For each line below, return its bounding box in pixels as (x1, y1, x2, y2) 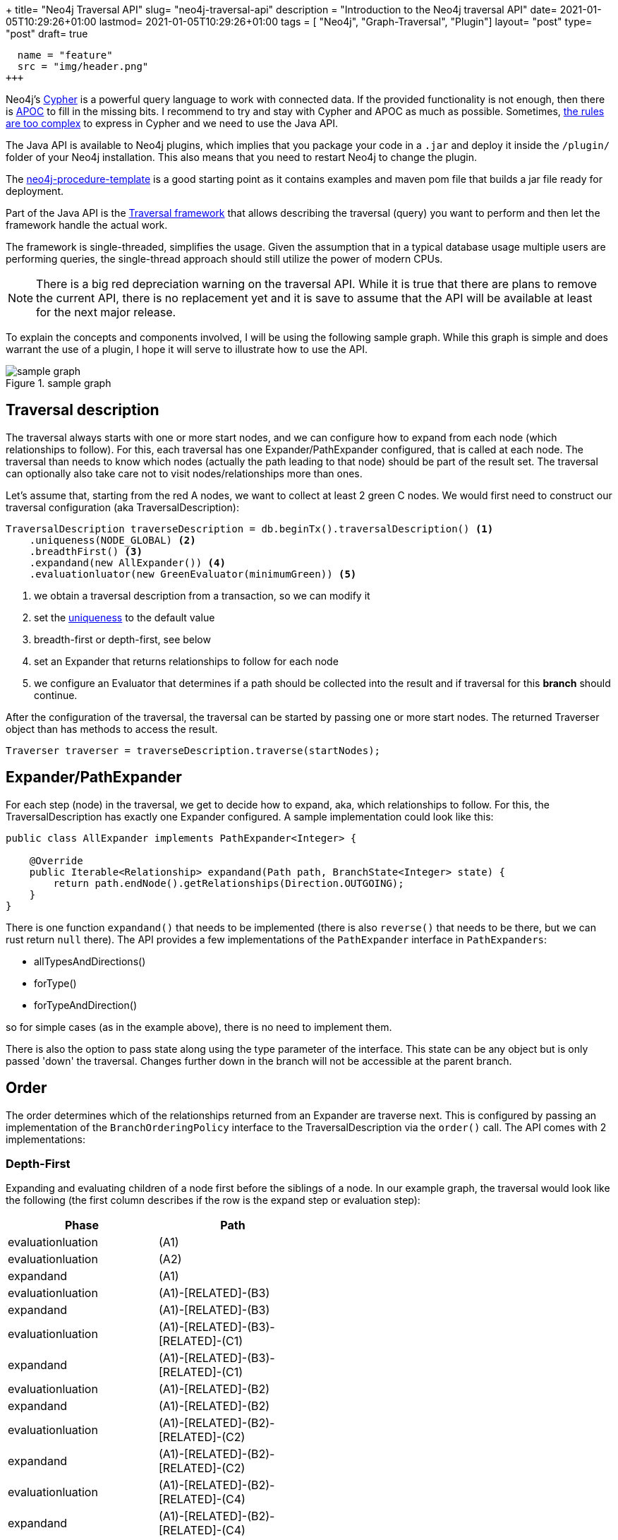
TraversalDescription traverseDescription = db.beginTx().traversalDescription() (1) (6, 523, 494, 535)
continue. (34, 688, 78, 701)
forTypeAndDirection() (34, 998, 137, 1011)
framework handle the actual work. (6, 219, 168, 231)
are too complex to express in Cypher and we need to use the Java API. (6, 117, 339, 129)
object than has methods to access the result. (6, 722, 218, 735)
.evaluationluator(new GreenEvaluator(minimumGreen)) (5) (29, 568, 357, 580)
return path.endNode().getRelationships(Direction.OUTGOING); (53, 877, 404, 889)
